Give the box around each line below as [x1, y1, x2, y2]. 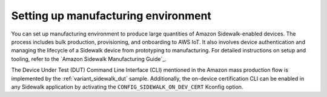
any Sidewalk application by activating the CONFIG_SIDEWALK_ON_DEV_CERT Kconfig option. [11, 83, 243, 90]
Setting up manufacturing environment [11, 9, 212, 22]
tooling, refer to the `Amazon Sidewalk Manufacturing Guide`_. [11, 55, 167, 63]
